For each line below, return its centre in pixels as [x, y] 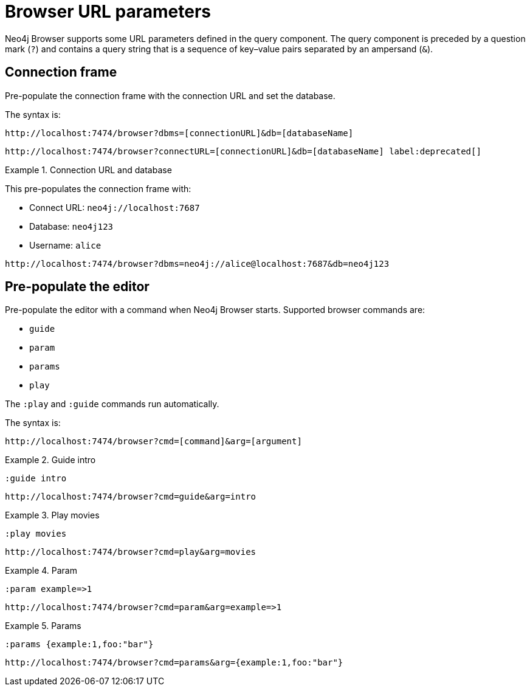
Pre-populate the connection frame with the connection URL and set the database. [170, 95]
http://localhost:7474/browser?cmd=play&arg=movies [131, 552]
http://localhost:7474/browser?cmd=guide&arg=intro [131, 497]
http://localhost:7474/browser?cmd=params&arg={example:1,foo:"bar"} [174, 663]
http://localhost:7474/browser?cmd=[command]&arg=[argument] [153, 442]
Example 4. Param [41, 571]
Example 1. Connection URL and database [88, 170]
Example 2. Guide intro [50, 460]
